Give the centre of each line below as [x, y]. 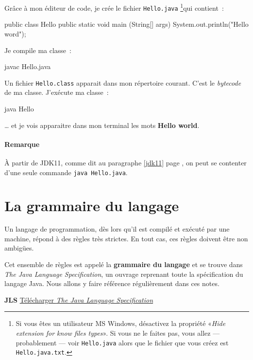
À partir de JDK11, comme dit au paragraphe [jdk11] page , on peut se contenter [126, 162]
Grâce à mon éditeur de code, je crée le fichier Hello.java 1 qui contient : [114, 7]
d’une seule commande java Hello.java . [66, 172]
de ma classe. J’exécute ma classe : [57, 92]
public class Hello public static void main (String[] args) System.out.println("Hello [126, 24]
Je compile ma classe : [38, 50]
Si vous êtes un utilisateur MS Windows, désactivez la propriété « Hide [121, 323]
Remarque [22, 144]
